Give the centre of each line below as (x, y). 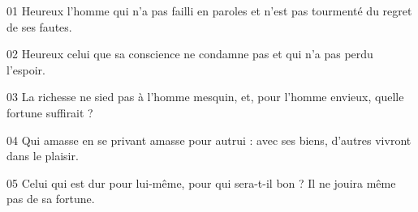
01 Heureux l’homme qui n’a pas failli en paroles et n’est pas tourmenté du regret (209, 11)
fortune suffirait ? (50, 112)
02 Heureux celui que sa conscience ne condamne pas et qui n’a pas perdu (190, 54)
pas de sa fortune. (51, 199)
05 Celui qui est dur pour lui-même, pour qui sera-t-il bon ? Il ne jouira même (201, 182)
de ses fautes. (39, 26)
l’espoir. (26, 69)
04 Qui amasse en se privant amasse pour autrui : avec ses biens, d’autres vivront (209, 140)
